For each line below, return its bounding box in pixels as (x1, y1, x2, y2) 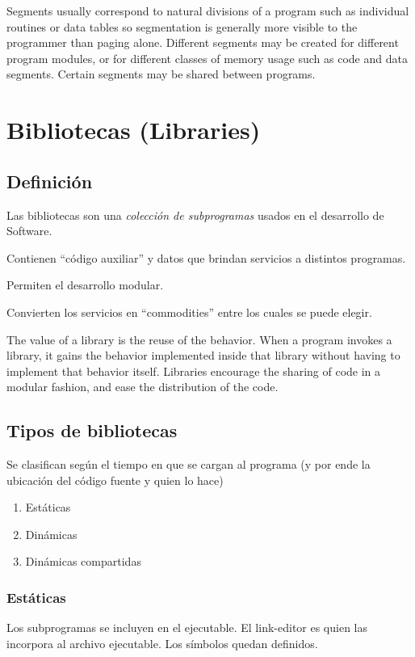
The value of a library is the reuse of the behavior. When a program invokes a (6, 331, 392, 347)
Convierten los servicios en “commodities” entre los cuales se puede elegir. (6, 303, 372, 320)
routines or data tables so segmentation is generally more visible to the (6, 18, 358, 35)
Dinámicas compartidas (25, 553, 141, 570)
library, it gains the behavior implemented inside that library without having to (6, 347, 400, 364)
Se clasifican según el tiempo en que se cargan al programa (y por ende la (6, 456, 371, 473)
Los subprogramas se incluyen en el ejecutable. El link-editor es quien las (6, 619, 368, 636)
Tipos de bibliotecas (6, 418, 178, 443)
